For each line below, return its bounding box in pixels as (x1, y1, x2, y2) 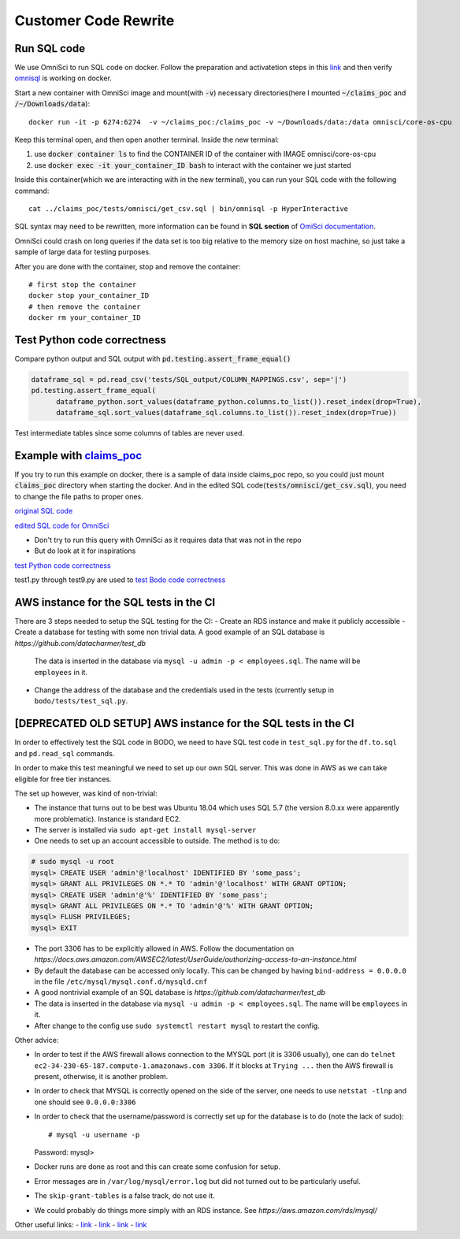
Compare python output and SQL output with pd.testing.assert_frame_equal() (14, 354, 291, 363)
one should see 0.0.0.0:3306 (34, 1097, 136, 1107)
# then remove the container (28, 302, 141, 311)
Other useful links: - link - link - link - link (14, 1219, 147, 1229)
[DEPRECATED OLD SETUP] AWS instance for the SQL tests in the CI (14, 717, 354, 730)
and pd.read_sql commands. (14, 748, 115, 758)
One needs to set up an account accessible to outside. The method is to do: (34, 836, 280, 846)
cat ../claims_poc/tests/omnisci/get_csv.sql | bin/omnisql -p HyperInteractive (28, 204, 349, 213)
